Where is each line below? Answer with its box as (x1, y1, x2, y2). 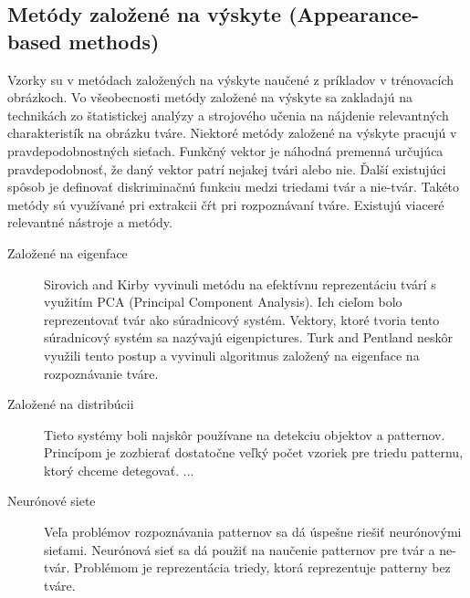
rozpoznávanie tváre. (44, 363, 159, 383)
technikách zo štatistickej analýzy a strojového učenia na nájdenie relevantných (7, 105, 449, 124)
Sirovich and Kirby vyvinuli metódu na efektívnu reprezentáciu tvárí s (44, 274, 436, 293)
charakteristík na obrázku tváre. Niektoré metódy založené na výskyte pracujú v (7, 123, 457, 142)
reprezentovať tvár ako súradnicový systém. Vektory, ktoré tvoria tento (44, 309, 440, 329)
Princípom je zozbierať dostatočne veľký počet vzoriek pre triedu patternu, (44, 443, 464, 462)
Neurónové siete (7, 491, 96, 510)
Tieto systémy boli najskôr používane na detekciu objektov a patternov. (44, 425, 445, 444)
